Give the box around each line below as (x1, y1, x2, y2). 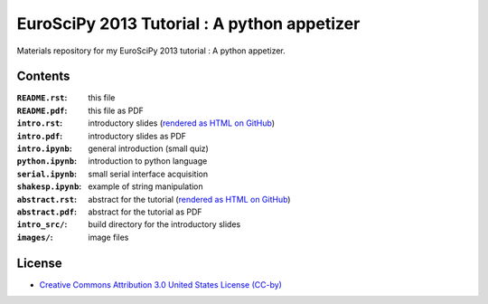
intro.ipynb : (16, 143, 72, 154)
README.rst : (16, 92, 68, 103)
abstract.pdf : (16, 206, 77, 217)
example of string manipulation (88, 181, 203, 192)
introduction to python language (88, 156, 208, 166)
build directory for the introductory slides (88, 219, 241, 230)
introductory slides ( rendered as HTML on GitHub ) (88, 118, 276, 128)
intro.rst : (16, 118, 63, 128)
